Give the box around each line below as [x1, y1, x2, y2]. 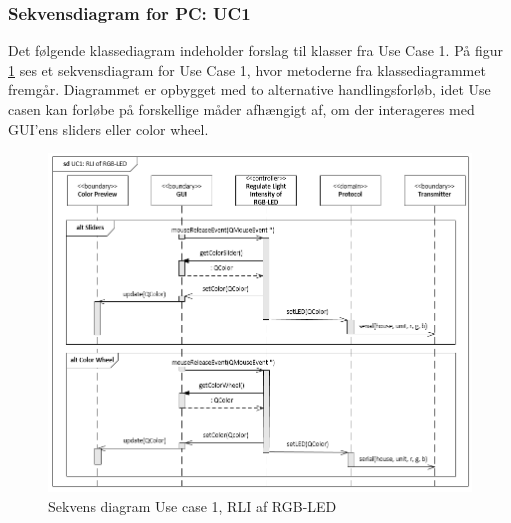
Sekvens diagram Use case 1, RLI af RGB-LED [48, 496, 337, 517]
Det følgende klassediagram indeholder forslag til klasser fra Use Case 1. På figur [8, 40, 504, 61]
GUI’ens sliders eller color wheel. [8, 118, 209, 139]
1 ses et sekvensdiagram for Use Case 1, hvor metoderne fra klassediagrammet [8, 59, 486, 80]
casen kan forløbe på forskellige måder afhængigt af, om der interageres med [8, 99, 475, 119]
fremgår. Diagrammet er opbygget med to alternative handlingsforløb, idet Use [8, 79, 491, 100]
